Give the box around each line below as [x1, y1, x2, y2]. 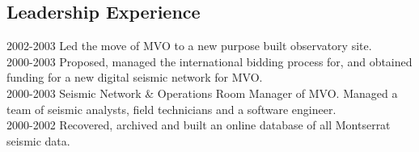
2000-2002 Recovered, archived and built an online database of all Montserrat [6, 116, 391, 133]
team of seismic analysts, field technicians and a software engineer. [6, 100, 336, 117]
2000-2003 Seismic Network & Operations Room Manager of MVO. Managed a [6, 84, 398, 101]
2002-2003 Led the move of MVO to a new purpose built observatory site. [6, 37, 372, 54]
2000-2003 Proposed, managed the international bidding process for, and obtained [6, 53, 413, 70]
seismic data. [6, 132, 70, 149]
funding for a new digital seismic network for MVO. [6, 69, 263, 86]
